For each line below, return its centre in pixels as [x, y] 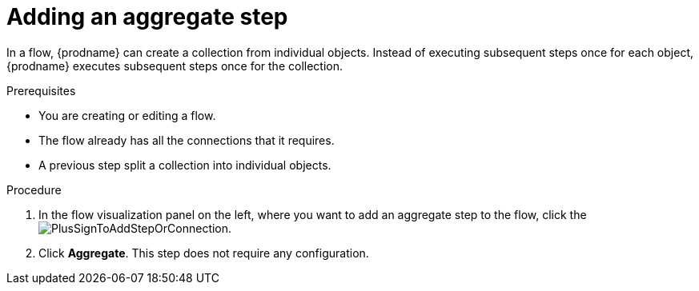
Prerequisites [41, 90]
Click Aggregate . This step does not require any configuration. [204, 253]
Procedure [34, 189]
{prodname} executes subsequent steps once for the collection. [175, 66]
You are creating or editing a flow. [127, 115]
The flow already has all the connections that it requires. [187, 140]
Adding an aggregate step [147, 17]
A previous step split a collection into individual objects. [185, 165]
